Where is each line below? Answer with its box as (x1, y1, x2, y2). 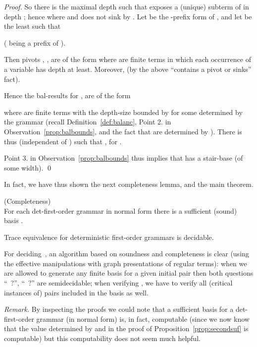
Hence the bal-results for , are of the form (4, 90, 131, 101)
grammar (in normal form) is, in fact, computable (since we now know (36, 313, 250, 324)
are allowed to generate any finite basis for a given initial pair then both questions (4, 268, 254, 278)
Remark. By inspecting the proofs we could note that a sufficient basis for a (4, 304, 234, 314)
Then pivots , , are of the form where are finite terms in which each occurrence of (4, 54, 251, 64)
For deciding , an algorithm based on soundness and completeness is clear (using (4, 248, 249, 259)
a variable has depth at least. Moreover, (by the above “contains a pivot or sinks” (4, 63, 252, 74)
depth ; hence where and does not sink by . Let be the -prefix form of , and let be (4, 11, 252, 21)
